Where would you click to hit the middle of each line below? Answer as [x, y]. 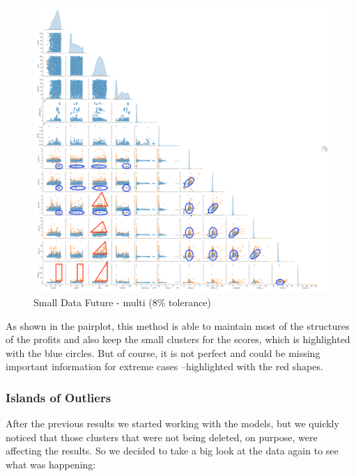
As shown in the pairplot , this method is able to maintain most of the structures [178, 325]
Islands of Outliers [59, 397]
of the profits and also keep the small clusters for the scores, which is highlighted [178, 339]
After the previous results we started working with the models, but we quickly [172, 423]
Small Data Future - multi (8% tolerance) [122, 302]
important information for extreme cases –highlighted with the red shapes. [164, 366]
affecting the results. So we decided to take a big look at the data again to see [172, 451]
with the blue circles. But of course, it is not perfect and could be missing [163, 352]
